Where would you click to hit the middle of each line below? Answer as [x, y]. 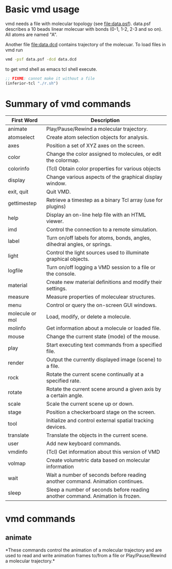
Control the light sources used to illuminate [98, 252]
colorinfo [19, 169]
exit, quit [18, 192]
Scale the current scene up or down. [90, 403]
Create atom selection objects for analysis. [97, 137]
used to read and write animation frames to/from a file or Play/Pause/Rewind [86, 555]
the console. [61, 274]
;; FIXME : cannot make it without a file [50, 78]
